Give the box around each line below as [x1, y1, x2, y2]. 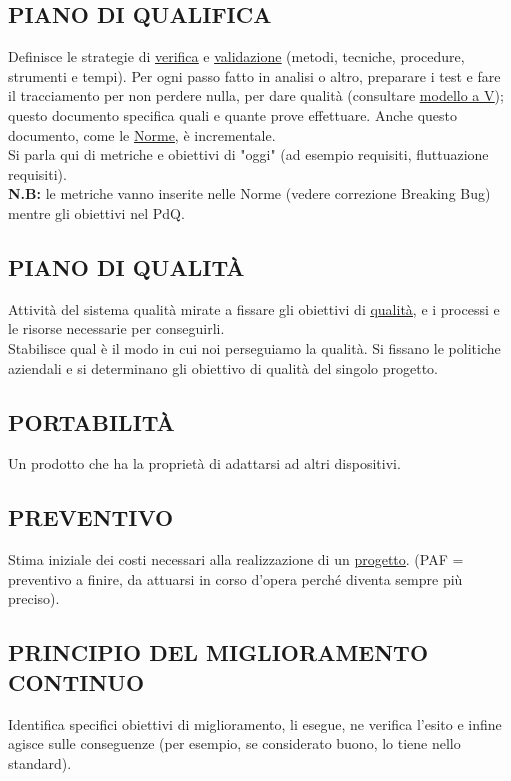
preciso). [8, 588, 60, 609]
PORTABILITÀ [8, 406, 175, 437]
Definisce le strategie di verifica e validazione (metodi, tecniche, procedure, [8, 46, 465, 67]
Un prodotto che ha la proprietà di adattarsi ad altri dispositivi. [8, 453, 401, 474]
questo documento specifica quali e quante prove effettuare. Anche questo [8, 104, 458, 125]
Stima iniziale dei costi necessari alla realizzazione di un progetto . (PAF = [8, 549, 464, 570]
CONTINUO [8, 666, 145, 697]
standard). [8, 752, 72, 773]
